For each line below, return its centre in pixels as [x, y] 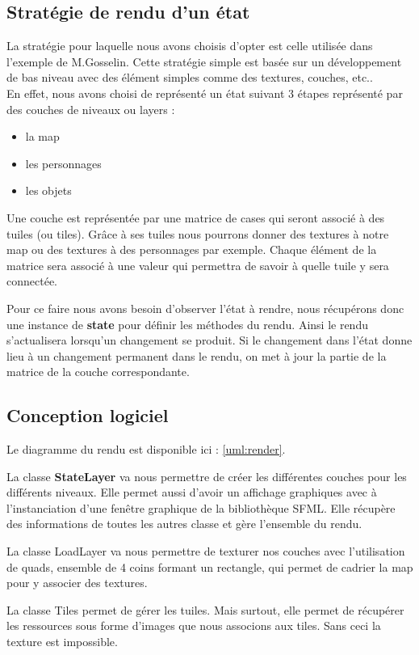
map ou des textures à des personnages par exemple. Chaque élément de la [192, 249]
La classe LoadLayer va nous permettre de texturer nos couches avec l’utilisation [206, 551]
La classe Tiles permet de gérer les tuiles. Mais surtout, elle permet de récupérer [205, 609]
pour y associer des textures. [77, 583]
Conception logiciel [88, 415]
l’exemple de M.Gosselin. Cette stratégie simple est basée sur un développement [204, 61]
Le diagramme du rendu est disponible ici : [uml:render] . [146, 449]
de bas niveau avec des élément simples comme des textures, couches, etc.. [190, 77]
